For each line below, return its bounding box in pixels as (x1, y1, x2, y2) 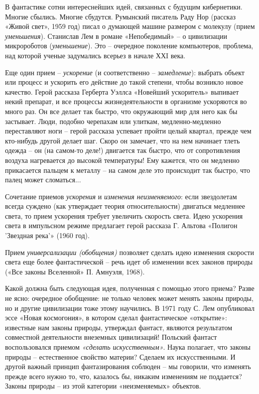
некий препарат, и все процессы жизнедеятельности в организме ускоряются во (5, 96, 247, 107)
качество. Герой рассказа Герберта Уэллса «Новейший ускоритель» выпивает (5, 86, 239, 97)
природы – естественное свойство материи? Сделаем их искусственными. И (5, 351, 236, 362)
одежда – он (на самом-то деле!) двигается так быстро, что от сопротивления (5, 145, 241, 155)
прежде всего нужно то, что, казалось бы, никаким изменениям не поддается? (5, 371, 242, 381)
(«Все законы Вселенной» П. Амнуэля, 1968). (5, 266, 145, 276)
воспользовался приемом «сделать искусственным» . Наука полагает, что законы (5, 342, 251, 352)
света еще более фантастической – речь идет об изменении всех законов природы (5, 257, 253, 267)
